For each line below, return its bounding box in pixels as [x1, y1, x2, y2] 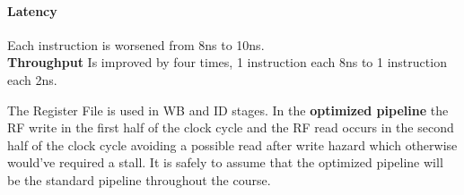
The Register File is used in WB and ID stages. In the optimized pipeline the [7, 100, 449, 119]
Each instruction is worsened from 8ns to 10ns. [7, 35, 265, 54]
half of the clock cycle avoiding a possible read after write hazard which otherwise [7, 135, 458, 154]
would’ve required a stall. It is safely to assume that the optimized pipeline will [7, 153, 443, 172]
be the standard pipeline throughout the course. [7, 170, 271, 189]
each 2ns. [7, 70, 57, 89]
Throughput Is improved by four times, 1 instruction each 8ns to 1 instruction [7, 53, 447, 72]
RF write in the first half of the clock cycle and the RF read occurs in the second [7, 118, 454, 137]
